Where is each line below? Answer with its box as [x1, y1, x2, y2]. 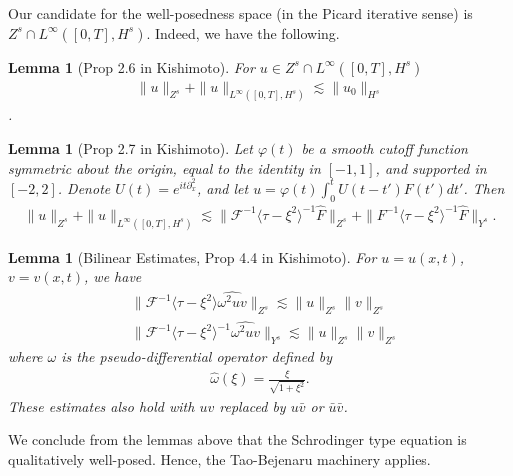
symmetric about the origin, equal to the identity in [8, 157, 321, 178]
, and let [197, 177, 249, 198]
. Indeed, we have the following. [146, 22, 340, 43]
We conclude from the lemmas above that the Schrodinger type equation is [8, 429, 467, 450]
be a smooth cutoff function [301, 138, 468, 159]
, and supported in [375, 157, 487, 178]
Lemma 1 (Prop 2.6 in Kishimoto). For [8, 56, 255, 77]
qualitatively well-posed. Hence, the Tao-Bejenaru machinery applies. [8, 449, 431, 470]
